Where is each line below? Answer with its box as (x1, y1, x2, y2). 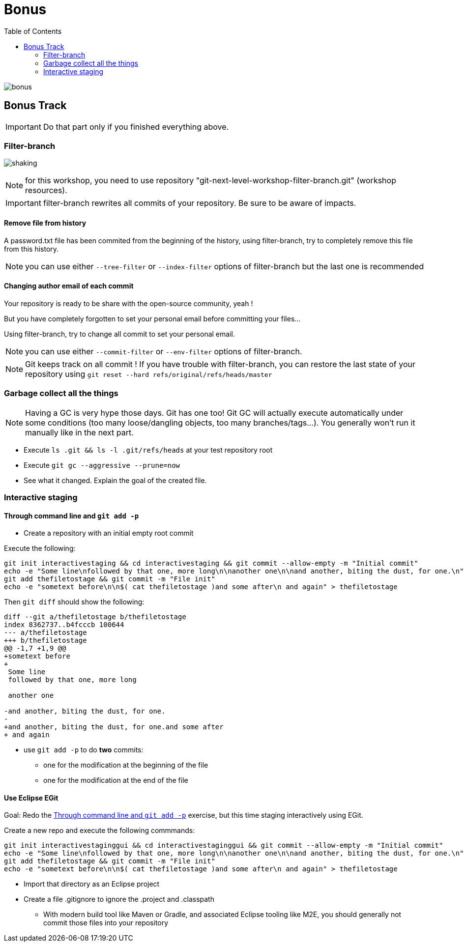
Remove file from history (4, 218, 87, 227)
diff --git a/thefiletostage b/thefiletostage (4, 613, 186, 621)
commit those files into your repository (43, 918, 169, 927)
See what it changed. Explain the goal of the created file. (24, 476, 207, 485)
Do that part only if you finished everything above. (43, 121, 229, 132)
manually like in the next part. (25, 427, 134, 437)
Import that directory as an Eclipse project (24, 880, 160, 889)
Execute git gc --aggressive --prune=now (24, 460, 180, 469)
